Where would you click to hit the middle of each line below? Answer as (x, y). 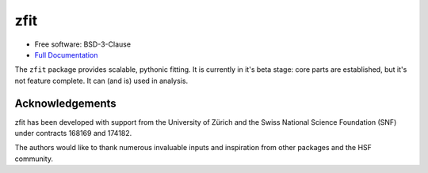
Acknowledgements (65, 103)
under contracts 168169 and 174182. (73, 134)
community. (34, 159)
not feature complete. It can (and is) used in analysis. (101, 81)
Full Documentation (66, 55)
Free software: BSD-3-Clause (82, 44)
